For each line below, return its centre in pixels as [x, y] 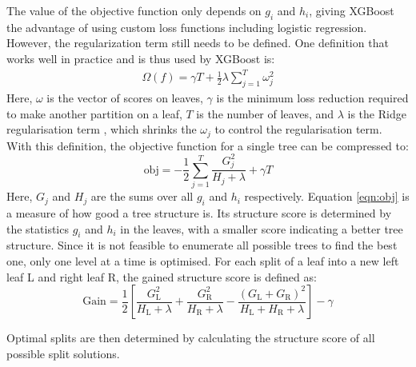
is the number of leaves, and [265, 113]
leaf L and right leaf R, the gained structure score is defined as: [162, 276]
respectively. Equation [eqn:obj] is [327, 196]
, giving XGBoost [352, 10]
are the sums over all [142, 196]
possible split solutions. [63, 353]
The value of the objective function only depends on [134, 10]
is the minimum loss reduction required [312, 97]
